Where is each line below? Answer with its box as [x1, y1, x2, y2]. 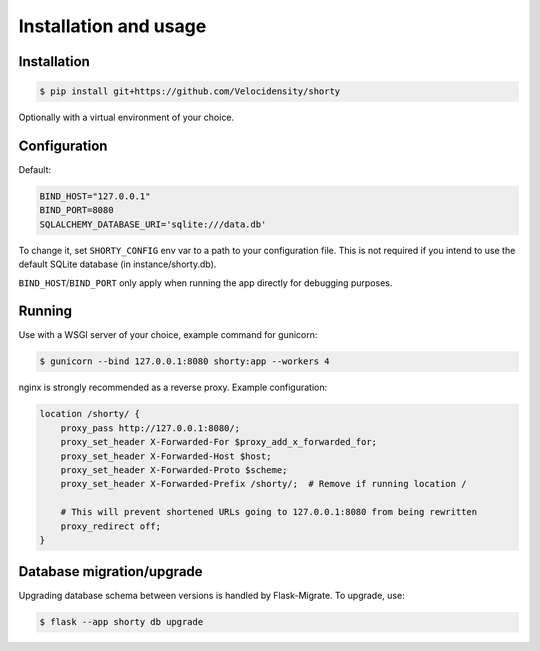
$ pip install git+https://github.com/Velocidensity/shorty [39, 86, 341, 97]
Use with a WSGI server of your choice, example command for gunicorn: [18, 329, 318, 341]
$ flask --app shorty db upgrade [39, 616, 204, 628]
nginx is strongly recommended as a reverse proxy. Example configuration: [18, 381, 328, 394]
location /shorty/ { [39, 408, 140, 420]
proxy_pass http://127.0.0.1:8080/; [60, 422, 240, 434]
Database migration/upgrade [18, 563, 204, 580]
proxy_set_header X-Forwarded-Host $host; [60, 450, 272, 462]
